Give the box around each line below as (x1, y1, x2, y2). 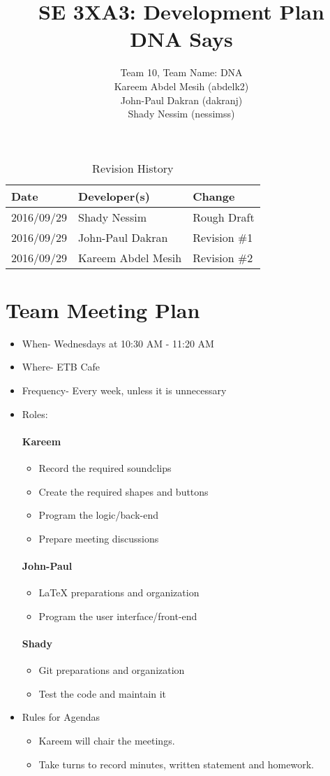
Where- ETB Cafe (22, 359, 100, 374)
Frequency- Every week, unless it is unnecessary (22, 383, 227, 397)
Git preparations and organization (38, 663, 185, 677)
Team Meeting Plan (6, 295, 200, 324)
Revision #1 (193, 229, 253, 245)
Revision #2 (193, 249, 253, 266)
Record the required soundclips (38, 460, 172, 475)
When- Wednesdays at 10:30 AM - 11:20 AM (22, 336, 214, 350)
